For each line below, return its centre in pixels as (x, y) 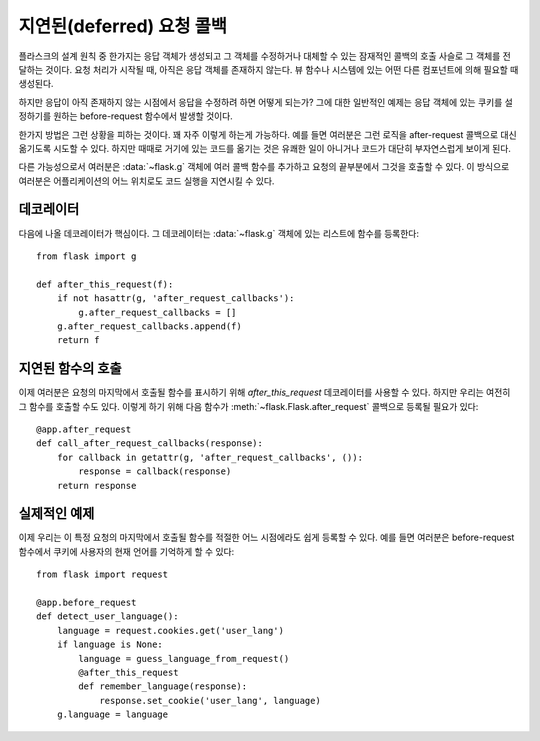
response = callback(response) (155, 471)
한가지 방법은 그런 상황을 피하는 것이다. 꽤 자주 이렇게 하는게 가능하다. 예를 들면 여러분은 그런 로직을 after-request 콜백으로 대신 (267, 134)
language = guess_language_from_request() (184, 658)
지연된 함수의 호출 (70, 368)
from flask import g (86, 256)
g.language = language (112, 714)
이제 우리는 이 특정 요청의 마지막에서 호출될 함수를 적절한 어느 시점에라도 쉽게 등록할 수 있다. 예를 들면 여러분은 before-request (266, 537)
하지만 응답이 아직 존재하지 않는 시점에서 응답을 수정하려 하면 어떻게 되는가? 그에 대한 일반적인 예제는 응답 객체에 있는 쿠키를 (260, 102)
